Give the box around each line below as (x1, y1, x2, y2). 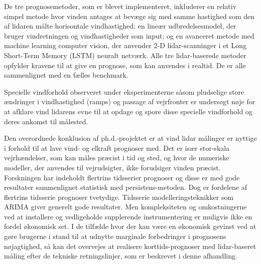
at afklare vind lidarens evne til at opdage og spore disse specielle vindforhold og (4, 106, 252, 116)
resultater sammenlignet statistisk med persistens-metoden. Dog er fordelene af (4, 182, 247, 192)
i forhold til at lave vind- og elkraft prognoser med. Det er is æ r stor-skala (4, 142, 230, 153)
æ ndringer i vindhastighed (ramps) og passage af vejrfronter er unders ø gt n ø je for (4, 96, 255, 107)
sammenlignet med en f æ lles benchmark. (4, 70, 128, 80)
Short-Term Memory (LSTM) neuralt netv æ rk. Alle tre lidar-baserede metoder (4, 50, 246, 60)
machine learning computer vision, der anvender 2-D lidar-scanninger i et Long (4, 40, 247, 51)
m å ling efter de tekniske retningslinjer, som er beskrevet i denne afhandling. (4, 250, 237, 261)
